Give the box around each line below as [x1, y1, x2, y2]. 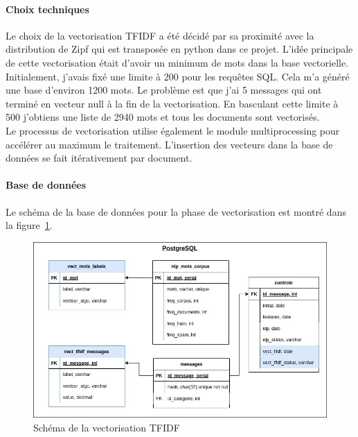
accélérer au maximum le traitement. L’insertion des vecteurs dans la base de [6, 137, 333, 151]
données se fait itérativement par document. [6, 151, 193, 165]
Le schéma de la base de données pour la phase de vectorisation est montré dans [6, 204, 346, 218]
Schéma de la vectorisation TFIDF [33, 420, 180, 434]
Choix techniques [6, 1, 89, 16]
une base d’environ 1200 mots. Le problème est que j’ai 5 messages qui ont [6, 83, 322, 97]
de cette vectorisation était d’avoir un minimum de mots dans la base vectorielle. [6, 55, 349, 69]
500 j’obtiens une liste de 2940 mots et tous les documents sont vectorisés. [6, 110, 320, 124]
